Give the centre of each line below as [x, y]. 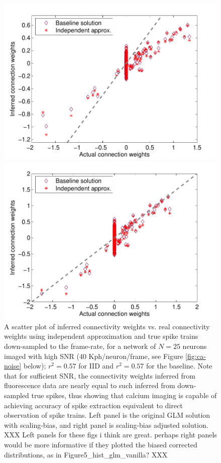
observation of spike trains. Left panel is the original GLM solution [107, 415]
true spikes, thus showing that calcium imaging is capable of [124, 395]
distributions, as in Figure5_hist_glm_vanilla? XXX [86, 454]
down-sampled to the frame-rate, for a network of [80, 346]
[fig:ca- [196, 356]
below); [35, 366]
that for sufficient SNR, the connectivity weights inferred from [100, 375]
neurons [195, 346]
